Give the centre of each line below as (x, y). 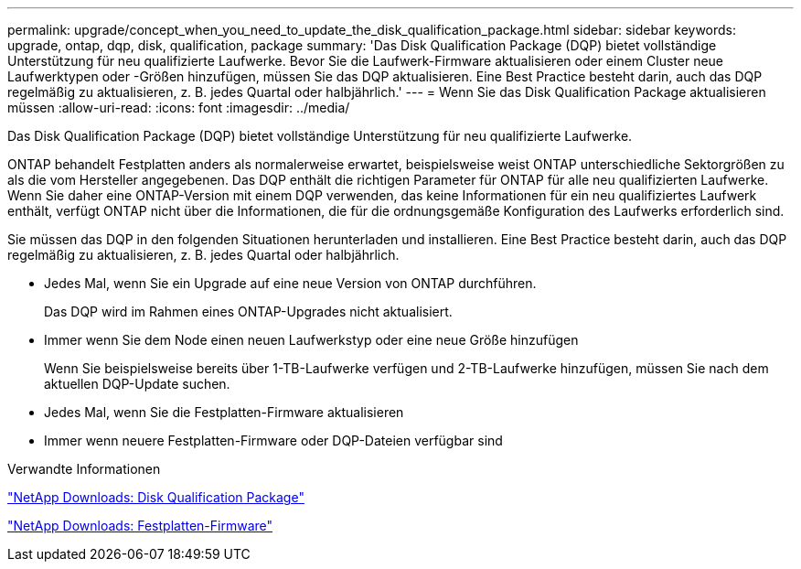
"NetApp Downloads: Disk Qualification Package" (156, 497)
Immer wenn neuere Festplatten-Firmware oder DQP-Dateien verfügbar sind (273, 440)
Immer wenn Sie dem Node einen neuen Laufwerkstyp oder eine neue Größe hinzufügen (311, 340)
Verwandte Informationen (84, 469)
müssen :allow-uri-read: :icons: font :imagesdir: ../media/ (179, 107)
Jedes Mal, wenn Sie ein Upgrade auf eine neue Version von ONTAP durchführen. (290, 283)
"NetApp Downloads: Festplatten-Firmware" (140, 526)
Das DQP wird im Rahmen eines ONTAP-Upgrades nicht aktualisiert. (248, 311)
